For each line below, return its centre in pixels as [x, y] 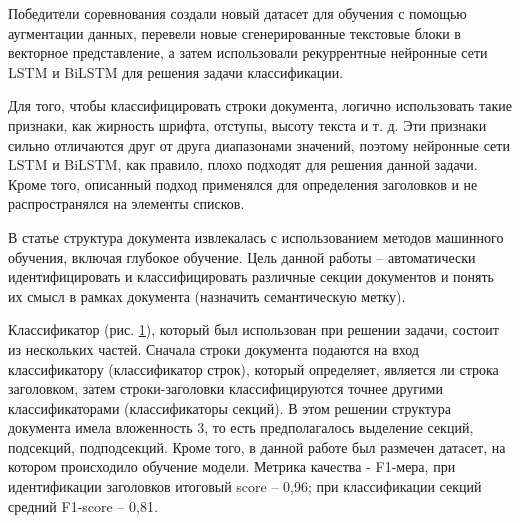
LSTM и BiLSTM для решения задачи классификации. [176, 71]
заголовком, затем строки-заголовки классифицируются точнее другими [225, 388]
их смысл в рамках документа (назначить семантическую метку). [207, 295]
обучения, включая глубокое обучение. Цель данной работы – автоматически [242, 256]
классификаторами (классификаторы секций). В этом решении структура [229, 407]
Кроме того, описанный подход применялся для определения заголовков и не [243, 183]
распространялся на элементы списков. [126, 203]
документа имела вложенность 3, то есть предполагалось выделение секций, [241, 427]
